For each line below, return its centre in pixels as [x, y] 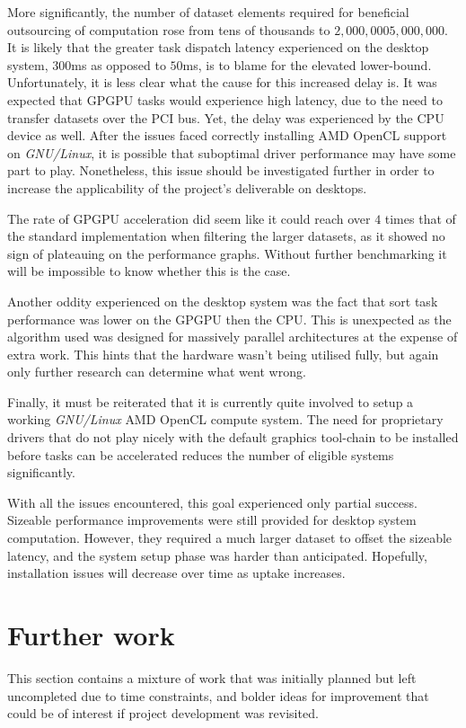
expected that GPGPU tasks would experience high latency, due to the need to [225, 99]
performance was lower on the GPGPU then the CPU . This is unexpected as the [229, 319]
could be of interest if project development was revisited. [163, 713]
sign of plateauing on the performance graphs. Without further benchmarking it [227, 253]
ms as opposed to [119, 64]
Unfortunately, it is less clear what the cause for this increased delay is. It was [222, 82]
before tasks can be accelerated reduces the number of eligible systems [201, 454]
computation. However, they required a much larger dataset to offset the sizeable [230, 538]
